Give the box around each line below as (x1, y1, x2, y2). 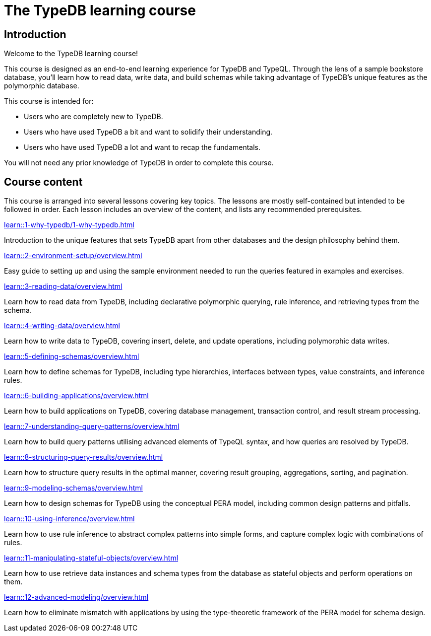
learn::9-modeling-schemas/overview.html (4, 484, 143, 493)
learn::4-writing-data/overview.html (4, 321, 120, 330)
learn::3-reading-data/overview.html (4, 282, 123, 291)
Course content (4, 175, 83, 188)
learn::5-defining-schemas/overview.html (4, 352, 139, 361)
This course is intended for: (4, 97, 94, 106)
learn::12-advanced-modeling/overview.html (4, 593, 149, 602)
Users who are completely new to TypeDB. (24, 112, 163, 121)
